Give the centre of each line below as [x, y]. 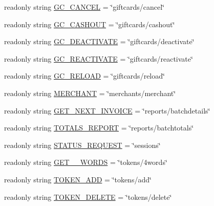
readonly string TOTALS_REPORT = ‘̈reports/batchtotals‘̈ [99, 128]
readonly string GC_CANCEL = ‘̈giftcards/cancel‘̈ [84, 7]
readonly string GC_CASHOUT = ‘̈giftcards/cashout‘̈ [90, 24]
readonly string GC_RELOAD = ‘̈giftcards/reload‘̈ [84, 76]
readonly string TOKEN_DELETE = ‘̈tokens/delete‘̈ [88, 196]
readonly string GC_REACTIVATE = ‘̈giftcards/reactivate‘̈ [99, 58]
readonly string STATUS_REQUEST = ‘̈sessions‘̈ [82, 145]
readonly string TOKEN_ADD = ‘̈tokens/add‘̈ [78, 179]
